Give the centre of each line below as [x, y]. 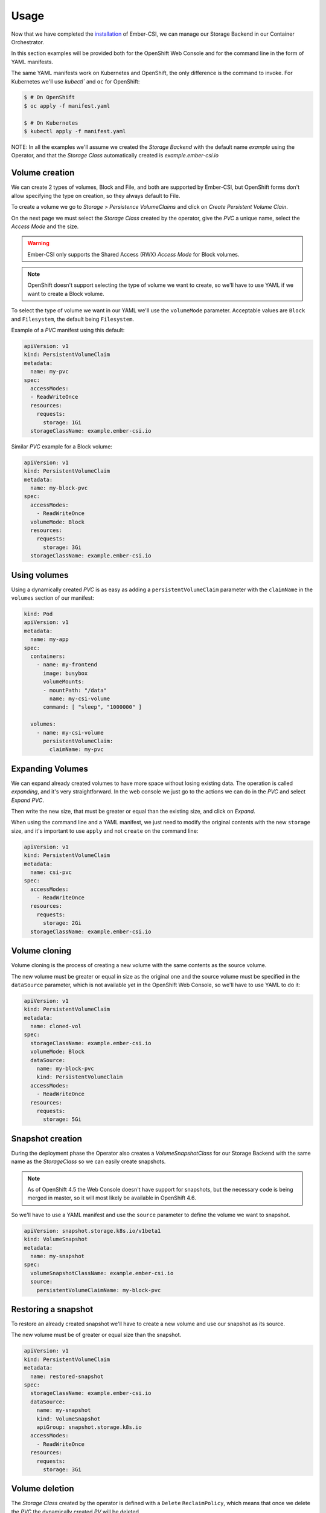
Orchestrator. [28, 42]
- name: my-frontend [67, 665]
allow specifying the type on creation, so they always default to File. [96, 195]
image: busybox [66, 673]
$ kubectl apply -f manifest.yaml [75, 131]
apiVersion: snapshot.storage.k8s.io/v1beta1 [92, 1231]
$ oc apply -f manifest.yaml [67, 106]
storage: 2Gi [62, 923]
